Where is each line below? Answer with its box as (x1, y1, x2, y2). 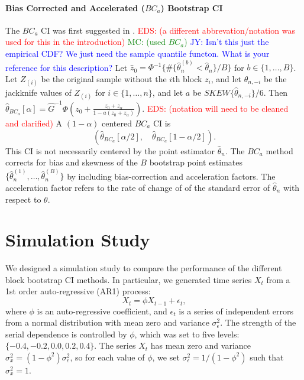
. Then (263, 86, 288, 99)
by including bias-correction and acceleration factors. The (67, 170, 276, 182)
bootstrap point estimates (149, 156, 243, 168)
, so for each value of (70, 350, 145, 363)
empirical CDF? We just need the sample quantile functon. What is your (5, 47, 270, 59)
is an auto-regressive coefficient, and (37, 304, 167, 317)
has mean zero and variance (150, 339, 251, 352)
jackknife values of (5, 86, 72, 99)
